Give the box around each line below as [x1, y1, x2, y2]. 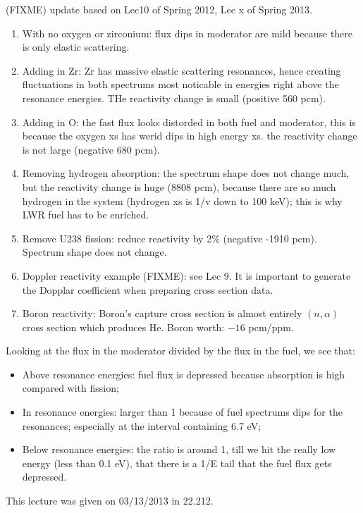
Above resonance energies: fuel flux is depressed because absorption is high [22, 366, 345, 381]
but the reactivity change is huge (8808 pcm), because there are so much [22, 179, 336, 194]
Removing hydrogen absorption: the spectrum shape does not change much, [22, 166, 350, 180]
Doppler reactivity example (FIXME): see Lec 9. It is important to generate [22, 268, 351, 283]
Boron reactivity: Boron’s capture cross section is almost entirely [22, 306, 302, 321]
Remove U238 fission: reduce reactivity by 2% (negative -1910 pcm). [22, 230, 317, 245]
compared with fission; [22, 381, 119, 395]
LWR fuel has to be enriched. [22, 207, 149, 222]
